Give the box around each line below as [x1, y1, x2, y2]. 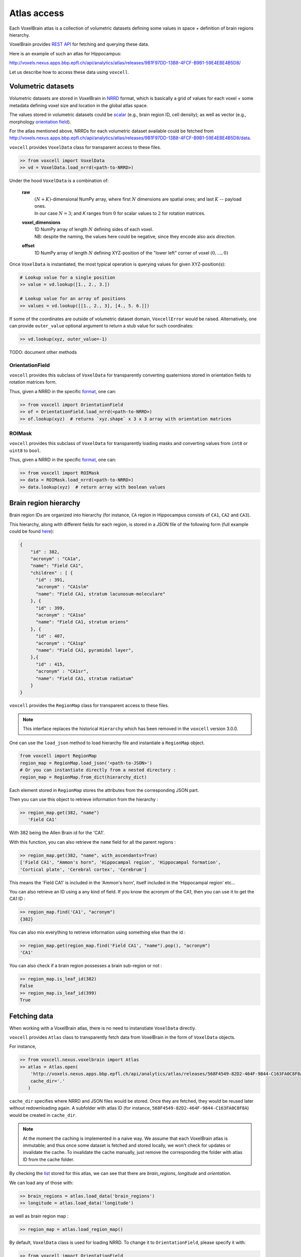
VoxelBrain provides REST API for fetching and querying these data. [9, 41, 149, 47]
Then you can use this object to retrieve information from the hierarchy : [9, 796, 159, 802]
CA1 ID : [9, 895, 26, 902]
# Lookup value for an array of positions [20, 296, 126, 302]
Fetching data [9, 1012, 54, 1020]
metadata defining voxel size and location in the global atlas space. [9, 102, 148, 108]
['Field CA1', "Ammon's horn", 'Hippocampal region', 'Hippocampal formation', [20, 860, 221, 865]
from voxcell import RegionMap [20, 753, 97, 759]
